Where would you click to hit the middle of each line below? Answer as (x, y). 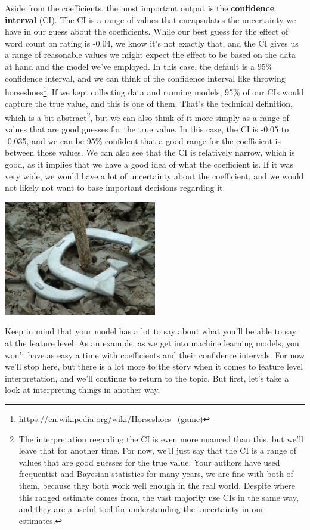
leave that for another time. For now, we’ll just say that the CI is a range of (158, 450)
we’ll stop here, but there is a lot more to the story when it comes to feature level (154, 366)
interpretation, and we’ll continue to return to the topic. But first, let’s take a (147, 378)
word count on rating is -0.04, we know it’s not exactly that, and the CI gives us (152, 43)
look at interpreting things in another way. (83, 390)
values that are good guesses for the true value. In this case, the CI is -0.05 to (147, 129)
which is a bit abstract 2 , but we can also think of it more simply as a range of (147, 117)
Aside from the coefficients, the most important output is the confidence (140, 8)
